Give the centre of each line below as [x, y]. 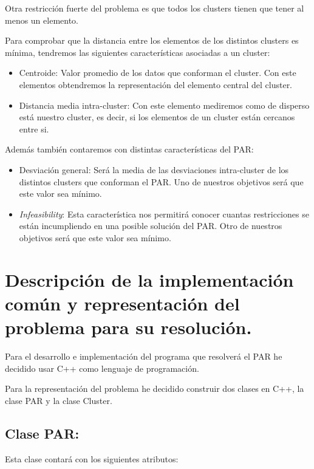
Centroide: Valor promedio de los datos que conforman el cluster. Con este [158, 73]
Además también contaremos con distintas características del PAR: [129, 149]
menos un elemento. [42, 20]
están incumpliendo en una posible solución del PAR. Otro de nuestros [151, 226]
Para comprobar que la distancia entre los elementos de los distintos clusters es [152, 40]
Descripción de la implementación [149, 279]
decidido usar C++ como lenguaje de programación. [102, 368]
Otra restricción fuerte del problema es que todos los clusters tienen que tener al [155, 8]
